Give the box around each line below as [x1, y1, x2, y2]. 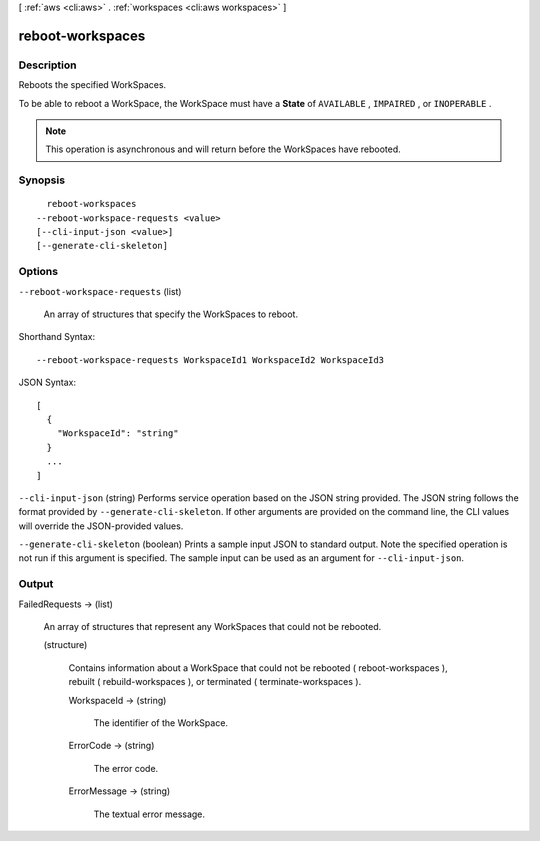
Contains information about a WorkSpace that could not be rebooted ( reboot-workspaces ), [68, 661, 449, 674]
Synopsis [18, 173, 65, 187]
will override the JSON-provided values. [18, 520, 184, 532]
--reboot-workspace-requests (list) [18, 285, 182, 297]
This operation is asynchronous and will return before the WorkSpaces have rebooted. [45, 143, 402, 155]
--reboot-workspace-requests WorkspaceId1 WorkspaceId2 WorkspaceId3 [36, 354, 385, 365]
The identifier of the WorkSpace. [93, 716, 229, 729]
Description [18, 58, 77, 72]
